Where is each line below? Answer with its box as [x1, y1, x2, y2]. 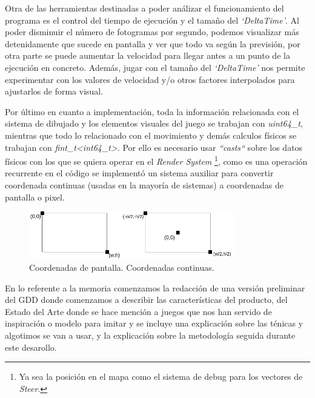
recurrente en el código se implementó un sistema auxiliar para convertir [5, 167, 274, 179]
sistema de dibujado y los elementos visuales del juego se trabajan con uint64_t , [5, 117, 303, 130]
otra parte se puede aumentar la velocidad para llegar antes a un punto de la [5, 49, 290, 62]
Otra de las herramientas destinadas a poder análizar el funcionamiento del [5, 2, 284, 14]
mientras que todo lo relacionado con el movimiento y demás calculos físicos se [5, 128, 297, 141]
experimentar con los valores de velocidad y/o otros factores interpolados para [5, 73, 295, 85]
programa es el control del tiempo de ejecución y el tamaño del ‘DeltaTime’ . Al [5, 13, 299, 26]
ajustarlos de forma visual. [5, 85, 104, 98]
